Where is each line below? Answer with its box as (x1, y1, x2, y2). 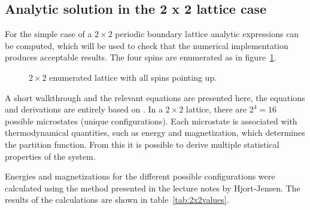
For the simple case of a (5, 28, 92, 40)
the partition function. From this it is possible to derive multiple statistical (5, 138, 279, 150)
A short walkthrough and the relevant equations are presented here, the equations (5, 91, 305, 104)
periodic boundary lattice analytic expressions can (115, 28, 299, 40)
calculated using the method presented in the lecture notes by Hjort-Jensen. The (5, 181, 300, 194)
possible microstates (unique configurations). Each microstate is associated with (5, 114, 297, 127)
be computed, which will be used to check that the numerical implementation (5, 39, 288, 51)
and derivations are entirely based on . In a (5, 103, 163, 115)
